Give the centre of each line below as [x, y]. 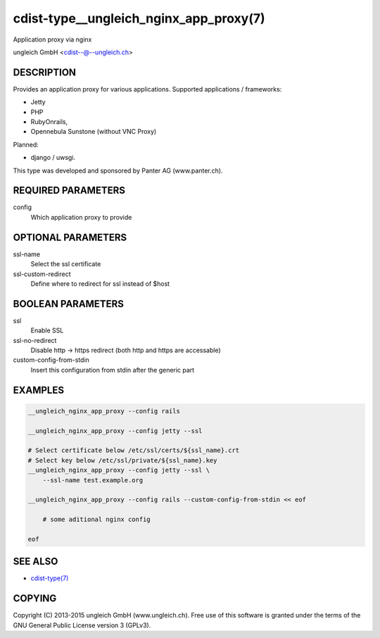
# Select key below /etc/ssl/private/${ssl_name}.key [122, 460]
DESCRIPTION [45, 72]
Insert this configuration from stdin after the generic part [113, 370]
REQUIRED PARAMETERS [69, 190]
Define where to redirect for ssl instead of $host [100, 283]
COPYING [35, 599]
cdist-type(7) [50, 578]
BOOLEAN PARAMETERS [69, 304]
